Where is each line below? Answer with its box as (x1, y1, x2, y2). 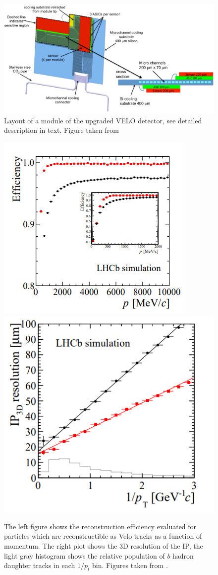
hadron (172, 550, 194, 561)
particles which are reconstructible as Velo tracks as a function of (4, 531, 202, 541)
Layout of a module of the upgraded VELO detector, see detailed (4, 115, 202, 125)
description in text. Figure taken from (4, 125, 119, 135)
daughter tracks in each (4, 560, 75, 571)
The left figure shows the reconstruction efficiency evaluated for (4, 521, 197, 531)
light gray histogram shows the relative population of (4, 550, 165, 561)
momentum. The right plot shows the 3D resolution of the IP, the (4, 541, 203, 551)
